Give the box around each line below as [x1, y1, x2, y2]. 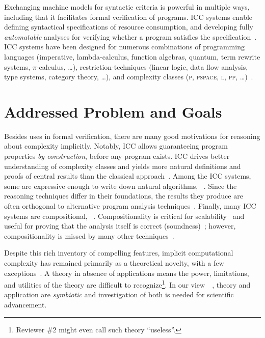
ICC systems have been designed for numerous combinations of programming [4, 41, 245, 52]
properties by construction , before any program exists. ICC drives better [4, 151, 230, 161]
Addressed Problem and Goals [4, 101, 222, 122]
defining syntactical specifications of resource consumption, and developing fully [4, 21, 253, 32]
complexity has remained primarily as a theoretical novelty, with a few [4, 258, 224, 268]
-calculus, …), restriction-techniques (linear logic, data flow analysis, [36, 61, 248, 72]
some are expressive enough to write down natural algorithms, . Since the [4, 180, 237, 191]
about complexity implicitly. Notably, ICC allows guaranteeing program [4, 140, 228, 151]
